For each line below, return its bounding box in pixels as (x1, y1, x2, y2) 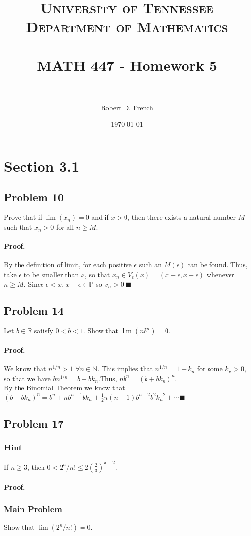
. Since (23, 279, 44, 289)
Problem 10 (4, 189, 64, 204)
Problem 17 (4, 415, 64, 430)
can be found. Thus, (188, 259, 248, 270)
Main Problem (4, 502, 62, 515)
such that (4, 222, 32, 232)
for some (197, 364, 223, 374)
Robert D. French (101, 102, 153, 112)
